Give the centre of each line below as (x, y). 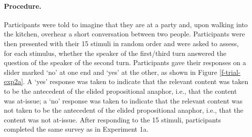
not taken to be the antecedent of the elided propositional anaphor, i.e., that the (124, 110)
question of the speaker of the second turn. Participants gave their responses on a (125, 62)
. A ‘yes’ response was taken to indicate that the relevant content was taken (136, 81)
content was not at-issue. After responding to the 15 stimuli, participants (113, 119)
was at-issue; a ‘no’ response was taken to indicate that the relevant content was (123, 100)
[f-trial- (230, 72)
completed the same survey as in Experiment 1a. (76, 129)
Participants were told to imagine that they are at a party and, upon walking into (126, 24)
